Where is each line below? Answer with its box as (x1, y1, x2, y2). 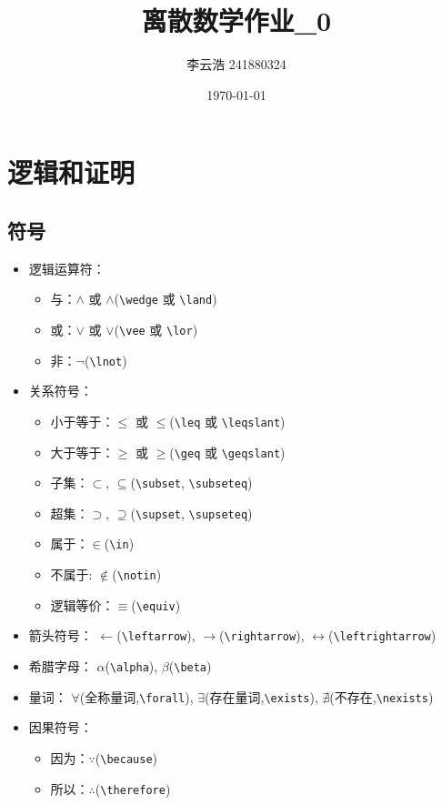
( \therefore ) (95, 779, 171, 798)
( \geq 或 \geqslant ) (169, 442, 286, 461)
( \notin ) (112, 565, 162, 584)
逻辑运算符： (28, 258, 105, 277)
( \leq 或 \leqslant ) (169, 411, 286, 430)
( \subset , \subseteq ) (130, 473, 253, 492)
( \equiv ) (131, 595, 181, 614)
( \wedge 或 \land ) (114, 289, 217, 308)
